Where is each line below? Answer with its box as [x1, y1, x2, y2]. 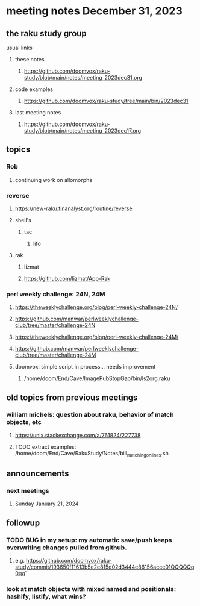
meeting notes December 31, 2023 [6, 4, 183, 18]
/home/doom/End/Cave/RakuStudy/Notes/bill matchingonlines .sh [14, 449, 169, 458]
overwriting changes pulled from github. [6, 543, 128, 552]
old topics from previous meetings [6, 392, 138, 402]
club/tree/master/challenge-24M [14, 351, 96, 359]
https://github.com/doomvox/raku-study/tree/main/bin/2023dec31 [23, 98, 189, 104]
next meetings [6, 487, 49, 495]
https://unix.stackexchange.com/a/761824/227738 [14, 431, 141, 439]
